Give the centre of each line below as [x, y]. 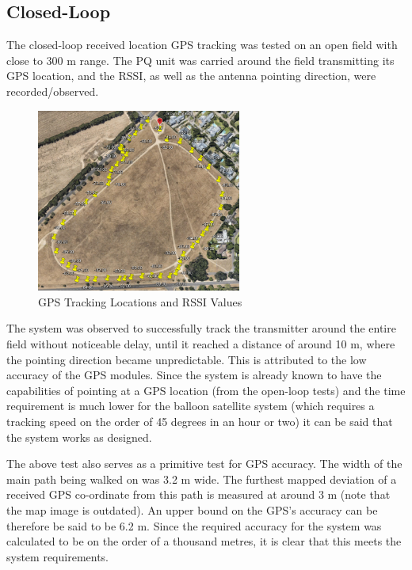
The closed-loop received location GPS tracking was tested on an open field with [202, 45]
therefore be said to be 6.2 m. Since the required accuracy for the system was [194, 525]
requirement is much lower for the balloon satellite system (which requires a [191, 406]
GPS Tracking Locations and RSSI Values [140, 301]
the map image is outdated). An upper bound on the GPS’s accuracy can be [192, 510]
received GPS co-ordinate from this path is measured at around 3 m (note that [198, 494]
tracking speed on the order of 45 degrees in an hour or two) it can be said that [200, 422]
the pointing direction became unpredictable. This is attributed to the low [187, 359]
